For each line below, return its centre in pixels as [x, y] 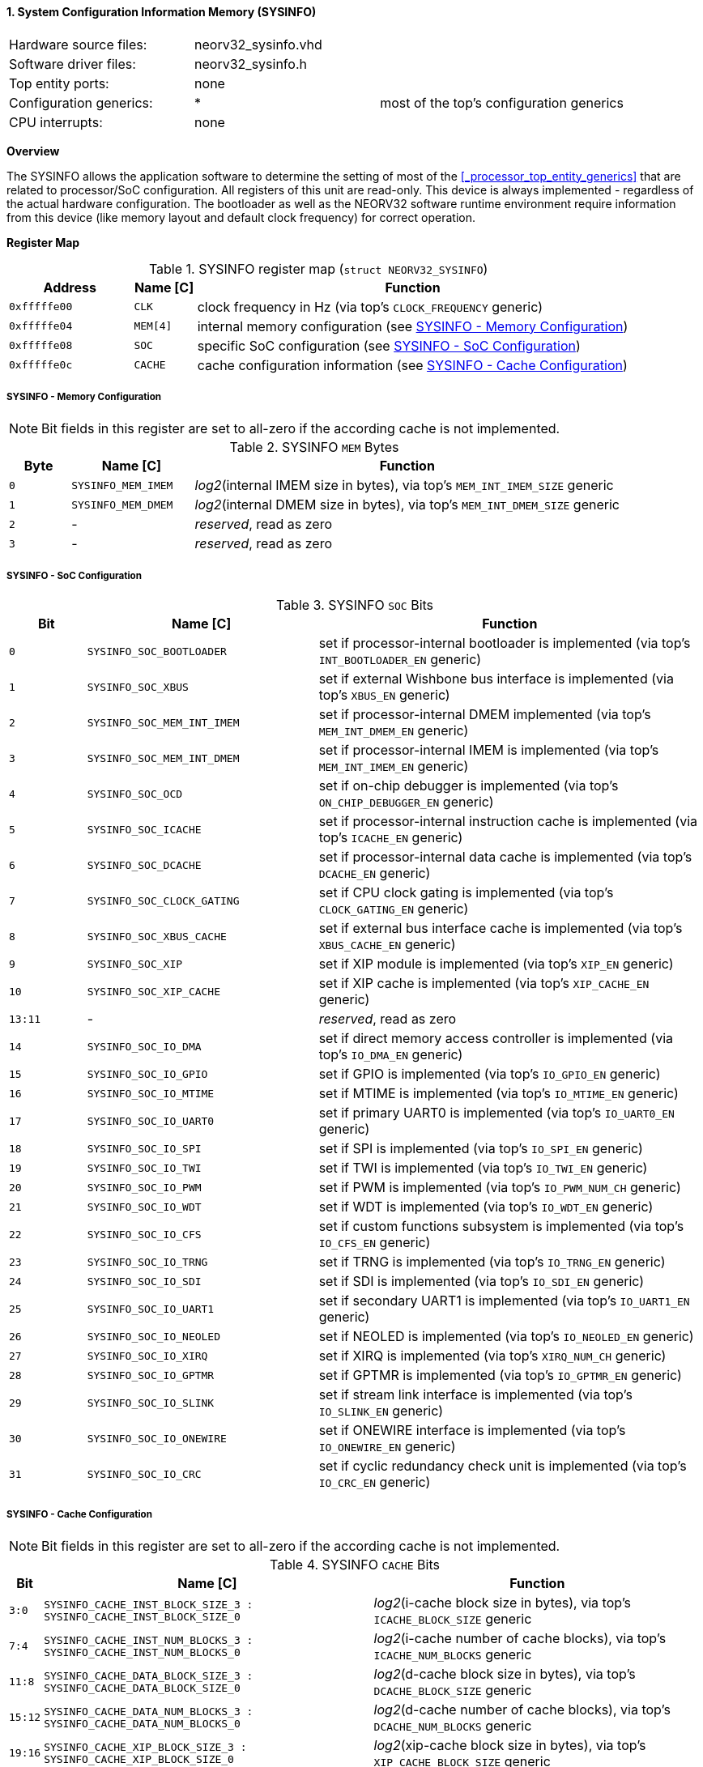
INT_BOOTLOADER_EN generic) [400, 660]
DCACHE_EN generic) [375, 873]
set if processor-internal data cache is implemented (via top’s [505, 857]
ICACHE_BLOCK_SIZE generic [453, 1618]
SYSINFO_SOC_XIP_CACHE [154, 991]
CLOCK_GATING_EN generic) [394, 909]
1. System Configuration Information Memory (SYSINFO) [162, 12]
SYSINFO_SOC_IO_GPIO [147, 1074]
